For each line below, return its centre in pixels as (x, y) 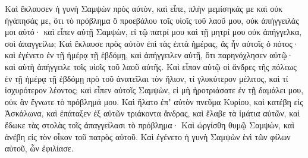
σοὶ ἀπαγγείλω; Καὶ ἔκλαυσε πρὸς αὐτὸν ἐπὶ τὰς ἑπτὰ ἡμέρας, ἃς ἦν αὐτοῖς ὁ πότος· (152, 43)
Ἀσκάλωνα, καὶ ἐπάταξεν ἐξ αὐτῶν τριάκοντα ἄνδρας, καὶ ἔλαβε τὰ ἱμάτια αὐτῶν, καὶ (153, 113)
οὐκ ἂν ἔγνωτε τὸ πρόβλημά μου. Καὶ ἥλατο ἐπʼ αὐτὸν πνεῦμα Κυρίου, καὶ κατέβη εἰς (154, 101)
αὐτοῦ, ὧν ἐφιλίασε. (39, 148)
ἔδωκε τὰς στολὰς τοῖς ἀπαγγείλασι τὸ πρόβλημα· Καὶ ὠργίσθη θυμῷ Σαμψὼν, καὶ (150, 124)
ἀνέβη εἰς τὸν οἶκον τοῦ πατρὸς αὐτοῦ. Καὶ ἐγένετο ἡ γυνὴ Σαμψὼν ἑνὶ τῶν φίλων (148, 136)
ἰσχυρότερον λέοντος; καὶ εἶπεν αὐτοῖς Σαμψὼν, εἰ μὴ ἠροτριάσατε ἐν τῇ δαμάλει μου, (154, 90)
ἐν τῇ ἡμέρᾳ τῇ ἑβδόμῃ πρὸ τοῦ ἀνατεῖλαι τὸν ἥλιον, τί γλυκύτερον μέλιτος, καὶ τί (147, 78)
